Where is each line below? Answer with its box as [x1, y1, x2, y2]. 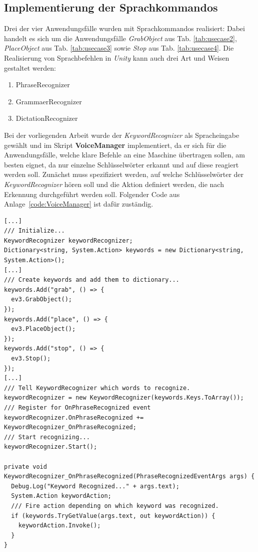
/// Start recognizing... [4, 433, 90, 441]
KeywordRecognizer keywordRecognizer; [4, 237, 133, 244]
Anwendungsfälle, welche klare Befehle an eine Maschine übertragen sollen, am [4, 149, 245, 160]
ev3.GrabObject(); [11, 296, 72, 303]
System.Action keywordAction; [11, 492, 111, 500]
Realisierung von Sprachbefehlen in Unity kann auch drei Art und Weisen [4, 52, 229, 63]
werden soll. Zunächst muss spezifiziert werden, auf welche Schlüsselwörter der [4, 169, 244, 179]
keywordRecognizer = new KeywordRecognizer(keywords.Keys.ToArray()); [4, 394, 244, 402]
